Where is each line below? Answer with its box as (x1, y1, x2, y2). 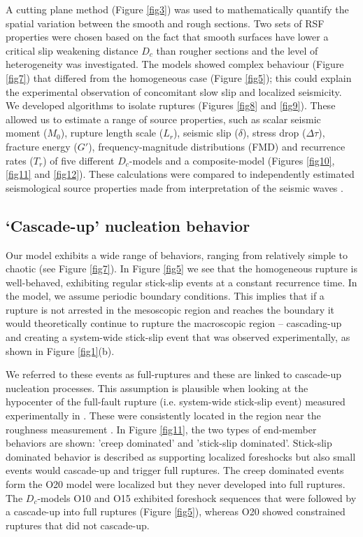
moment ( (6, 125, 48, 140)
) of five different (43, 153, 115, 167)
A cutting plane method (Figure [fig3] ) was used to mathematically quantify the (6, 2, 349, 16)
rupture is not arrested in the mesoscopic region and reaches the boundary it (6, 302, 335, 316)
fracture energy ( (6, 139, 78, 153)
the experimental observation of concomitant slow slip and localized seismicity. (6, 84, 342, 99)
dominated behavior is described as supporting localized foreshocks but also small (6, 449, 356, 463)
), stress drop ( (242, 125, 306, 140)
